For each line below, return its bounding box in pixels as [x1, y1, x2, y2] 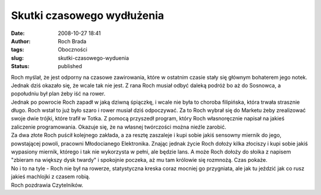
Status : [11, 63, 30, 70]
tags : [11, 46, 24, 53]
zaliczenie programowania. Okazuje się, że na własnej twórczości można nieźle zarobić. [11, 123, 226, 130]
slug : [11, 54, 24, 62]
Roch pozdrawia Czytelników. [11, 181, 83, 188]
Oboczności [58, 46, 87, 53]
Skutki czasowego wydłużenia [11, 9, 165, 22]
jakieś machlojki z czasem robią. [11, 173, 90, 180]
